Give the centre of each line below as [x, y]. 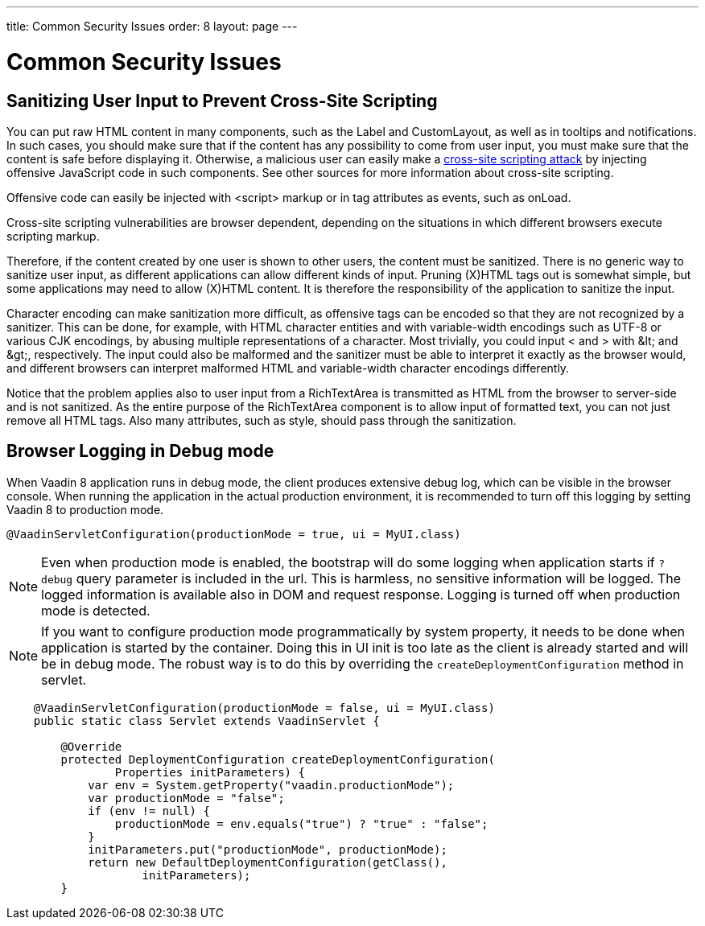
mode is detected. [96, 610]
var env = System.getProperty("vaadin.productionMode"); [271, 785]
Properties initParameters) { [210, 772]
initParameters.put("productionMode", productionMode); [268, 849]
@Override [91, 746]
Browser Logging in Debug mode [140, 451]
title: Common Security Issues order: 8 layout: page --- [152, 26]
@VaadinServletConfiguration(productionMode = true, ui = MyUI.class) [234, 534]
